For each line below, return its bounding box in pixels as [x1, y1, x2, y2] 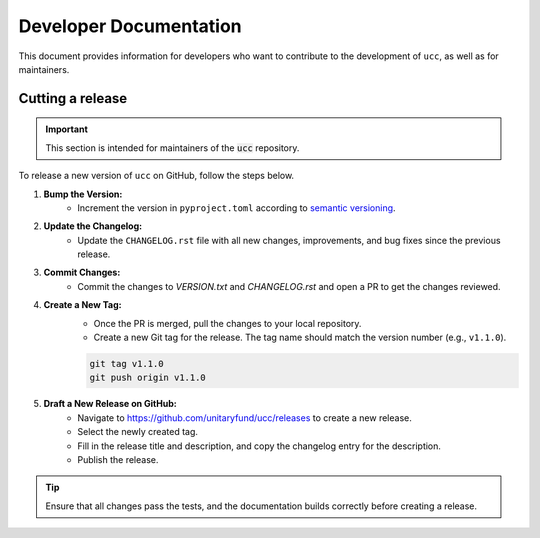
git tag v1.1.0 [89, 358, 164, 370]
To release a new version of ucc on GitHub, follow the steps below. [18, 170, 295, 182]
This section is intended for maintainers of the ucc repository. [45, 141, 300, 154]
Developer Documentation [18, 15, 242, 37]
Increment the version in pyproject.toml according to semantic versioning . [77, 201, 396, 214]
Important [45, 123, 89, 135]
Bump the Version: [43, 188, 123, 200]
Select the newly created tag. [77, 426, 199, 438]
